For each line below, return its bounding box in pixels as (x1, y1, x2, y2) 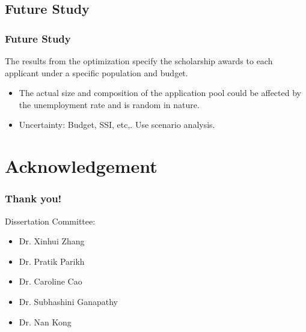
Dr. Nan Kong (19, 315, 72, 328)
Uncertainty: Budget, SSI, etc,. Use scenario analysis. (19, 118, 215, 131)
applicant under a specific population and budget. (5, 66, 188, 79)
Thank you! (5, 191, 62, 206)
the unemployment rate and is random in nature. (19, 98, 200, 110)
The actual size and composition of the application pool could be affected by (19, 86, 301, 99)
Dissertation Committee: (5, 214, 96, 227)
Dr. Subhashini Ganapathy (19, 295, 118, 307)
